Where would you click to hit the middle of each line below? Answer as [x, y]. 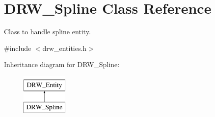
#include [18, 48]
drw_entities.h [65, 48]
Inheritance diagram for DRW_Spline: [62, 64]
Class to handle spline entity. [47, 32]
